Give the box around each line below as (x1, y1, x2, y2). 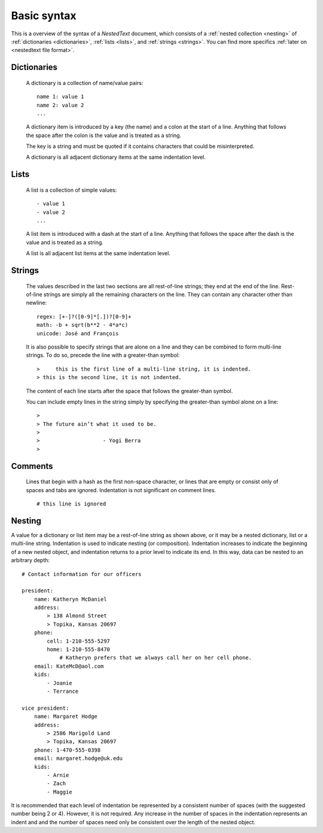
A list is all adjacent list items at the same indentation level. (26, 250, 170, 257)
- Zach (47, 780, 66, 787)
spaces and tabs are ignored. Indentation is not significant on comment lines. (26, 486, 217, 493)
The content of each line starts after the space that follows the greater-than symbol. (26, 387, 233, 395)
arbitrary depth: (11, 557, 50, 564)
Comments (11, 461, 53, 471)
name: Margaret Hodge (33, 713, 98, 720)
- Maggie (47, 788, 72, 795)
